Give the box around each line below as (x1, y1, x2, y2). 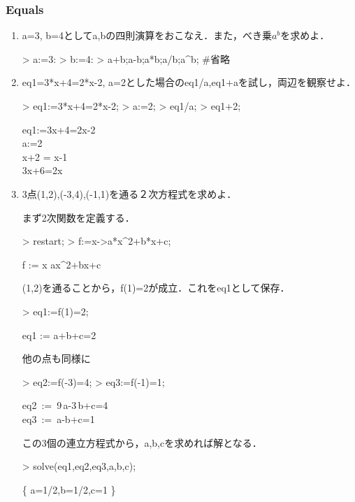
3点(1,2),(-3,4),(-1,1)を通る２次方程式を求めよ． (22, 186, 237, 201)
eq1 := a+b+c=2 (22, 327, 96, 342)
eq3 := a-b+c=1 (22, 411, 95, 426)
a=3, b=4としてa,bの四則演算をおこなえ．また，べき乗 (22, 28, 272, 43)
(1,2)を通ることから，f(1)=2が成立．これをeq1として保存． (22, 280, 290, 295)
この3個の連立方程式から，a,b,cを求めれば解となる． (22, 435, 262, 450)
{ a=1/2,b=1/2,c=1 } (22, 482, 116, 496)
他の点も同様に (22, 351, 91, 366)
